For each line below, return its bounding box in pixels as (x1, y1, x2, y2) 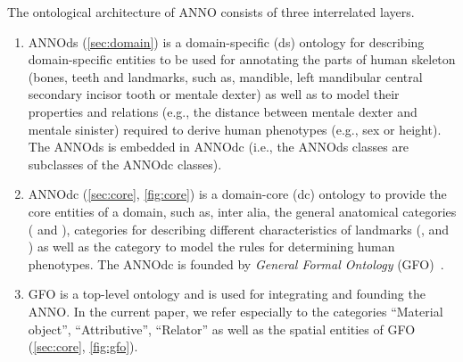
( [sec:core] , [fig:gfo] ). (28, 337, 138, 356)
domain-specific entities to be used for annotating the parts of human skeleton (28, 50, 456, 69)
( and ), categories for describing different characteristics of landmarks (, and (28, 219, 450, 238)
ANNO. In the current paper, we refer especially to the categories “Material (28, 301, 443, 320)
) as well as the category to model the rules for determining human (28, 237, 395, 256)
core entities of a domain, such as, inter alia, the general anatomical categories (28, 202, 457, 220)
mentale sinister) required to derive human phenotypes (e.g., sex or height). (28, 119, 442, 138)
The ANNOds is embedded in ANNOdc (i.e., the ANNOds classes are (28, 137, 409, 156)
